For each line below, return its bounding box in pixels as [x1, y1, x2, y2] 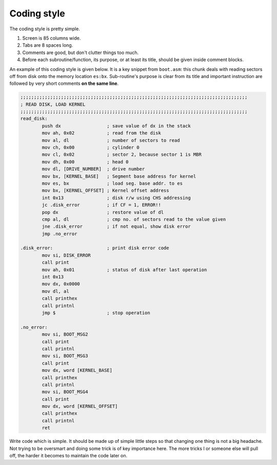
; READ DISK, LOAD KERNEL [20, 101, 86, 107]
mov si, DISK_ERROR [42, 252, 91, 258]
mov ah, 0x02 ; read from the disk [42, 130, 161, 136]
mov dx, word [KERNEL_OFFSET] [42, 403, 118, 410]
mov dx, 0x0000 [42, 281, 81, 287]
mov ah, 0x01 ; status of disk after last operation [42, 267, 207, 272]
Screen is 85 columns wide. [22, 35, 81, 41]
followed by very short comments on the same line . [9, 80, 119, 87]
